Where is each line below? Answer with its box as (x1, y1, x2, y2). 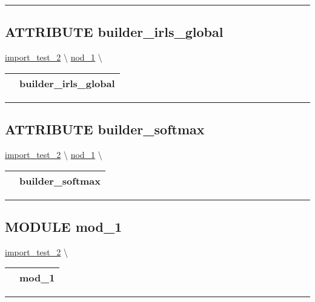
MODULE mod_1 (5, 217, 122, 235)
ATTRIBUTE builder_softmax (5, 120, 205, 139)
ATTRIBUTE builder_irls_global (5, 22, 224, 41)
